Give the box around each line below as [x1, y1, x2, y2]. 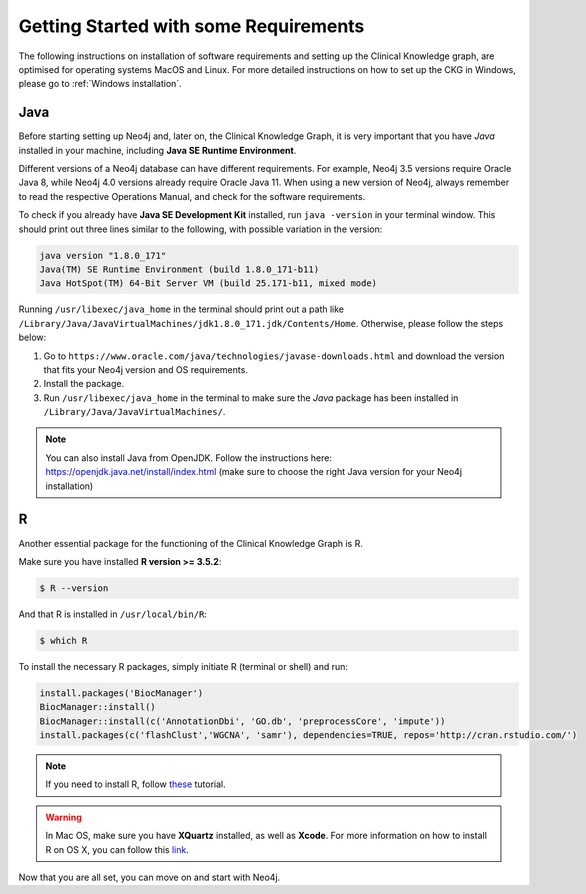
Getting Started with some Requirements [18, 15, 365, 37]
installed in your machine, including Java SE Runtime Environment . [18, 144, 297, 156]
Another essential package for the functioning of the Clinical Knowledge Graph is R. [18, 537, 364, 549]
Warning [45, 811, 82, 823]
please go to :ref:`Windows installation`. [18, 78, 182, 90]
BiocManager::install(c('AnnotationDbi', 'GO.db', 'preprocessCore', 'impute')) [39, 715, 446, 727]
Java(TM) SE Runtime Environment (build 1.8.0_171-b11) [39, 263, 320, 275]
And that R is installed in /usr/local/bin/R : [18, 608, 207, 620]
